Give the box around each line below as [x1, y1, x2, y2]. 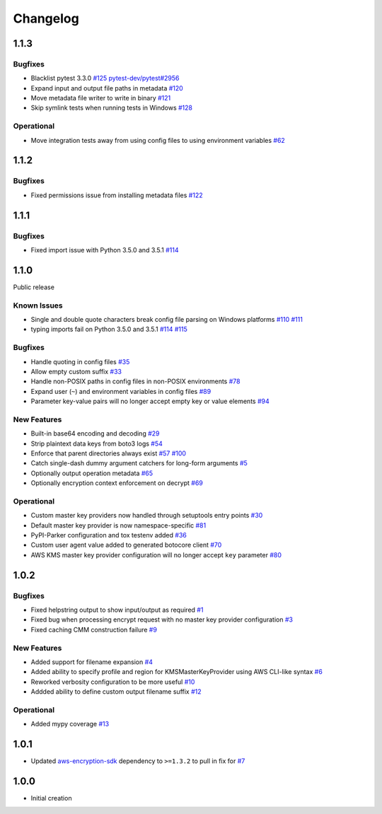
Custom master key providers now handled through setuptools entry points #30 [30, 511, 263, 520]
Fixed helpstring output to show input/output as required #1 [30, 605, 204, 615]
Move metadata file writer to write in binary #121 [30, 94, 171, 103]
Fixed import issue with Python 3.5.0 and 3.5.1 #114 [30, 245, 180, 254]
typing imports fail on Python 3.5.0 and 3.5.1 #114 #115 [30, 325, 187, 334]
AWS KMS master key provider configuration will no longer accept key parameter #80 [30, 550, 282, 559]
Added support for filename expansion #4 [30, 658, 154, 666]
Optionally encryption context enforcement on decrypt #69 [30, 479, 203, 487]
